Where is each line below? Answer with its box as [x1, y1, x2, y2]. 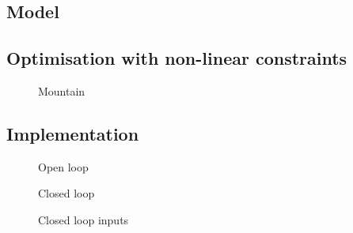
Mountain [38, 82, 85, 99]
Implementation [6, 121, 139, 145]
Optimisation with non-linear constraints [6, 46, 347, 70]
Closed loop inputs [38, 211, 129, 227]
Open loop [38, 158, 89, 175]
